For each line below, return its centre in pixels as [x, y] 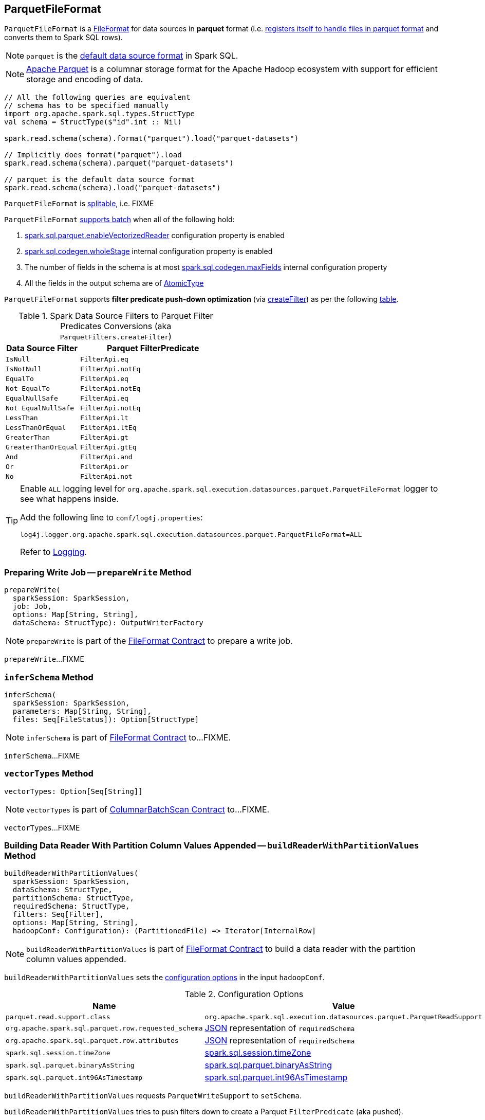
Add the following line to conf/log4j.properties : [111, 518]
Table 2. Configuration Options [244, 994]
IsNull [18, 359]
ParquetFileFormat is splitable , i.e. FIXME [79, 204]
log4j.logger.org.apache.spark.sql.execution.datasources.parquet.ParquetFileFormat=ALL [191, 535]
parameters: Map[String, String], [82, 711]
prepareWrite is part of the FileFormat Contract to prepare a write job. [160, 641]
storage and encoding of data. [85, 79]
